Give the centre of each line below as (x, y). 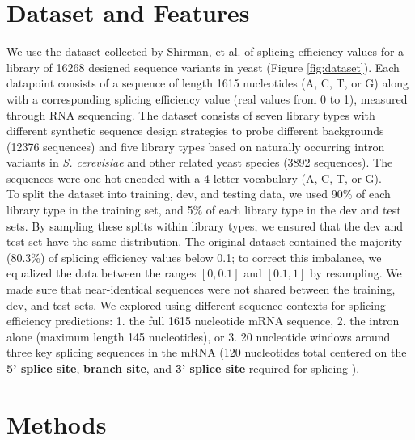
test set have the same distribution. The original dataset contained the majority (204, 241)
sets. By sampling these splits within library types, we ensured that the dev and (205, 225)
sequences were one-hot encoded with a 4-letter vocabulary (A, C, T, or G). (194, 178)
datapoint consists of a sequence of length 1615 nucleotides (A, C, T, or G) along (208, 83)
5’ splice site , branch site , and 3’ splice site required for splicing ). (183, 368)
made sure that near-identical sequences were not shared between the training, (201, 289)
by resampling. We (356, 273)
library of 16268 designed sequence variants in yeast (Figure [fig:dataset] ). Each (203, 67)
